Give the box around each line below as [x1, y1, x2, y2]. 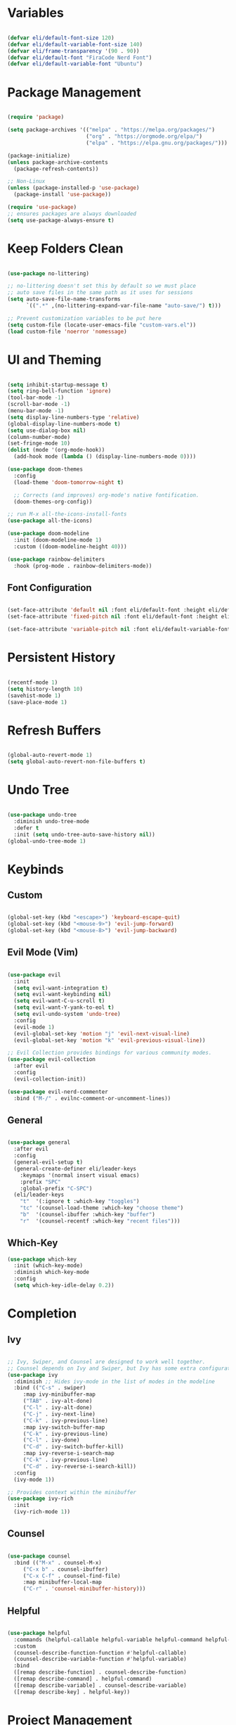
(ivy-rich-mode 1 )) [13, 1508, 71, 1515]
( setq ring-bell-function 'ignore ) [7, 388, 112, 395]
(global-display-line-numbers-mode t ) [7, 420, 121, 427]
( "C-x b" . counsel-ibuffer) [22, 1565, 109, 1573]
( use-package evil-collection [7, 1056, 96, 1063]
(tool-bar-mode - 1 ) [7, 394, 65, 402]
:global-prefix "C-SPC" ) [20, 1185, 93, 1192]
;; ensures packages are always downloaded [7, 210, 137, 217]
